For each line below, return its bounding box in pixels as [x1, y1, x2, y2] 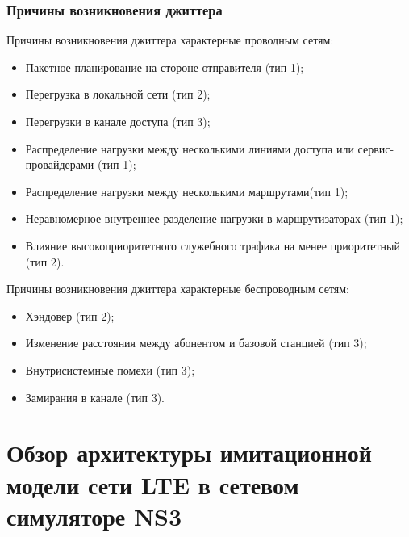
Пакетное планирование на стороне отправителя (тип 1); [25, 58, 304, 75]
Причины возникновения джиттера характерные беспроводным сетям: [6, 280, 350, 297]
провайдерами [25, 156, 94, 173]
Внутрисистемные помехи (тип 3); [25, 361, 195, 378]
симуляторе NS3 [6, 499, 182, 532]
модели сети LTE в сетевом [6, 468, 299, 501]
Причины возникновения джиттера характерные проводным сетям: [6, 31, 334, 48]
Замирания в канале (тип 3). [25, 388, 165, 405]
